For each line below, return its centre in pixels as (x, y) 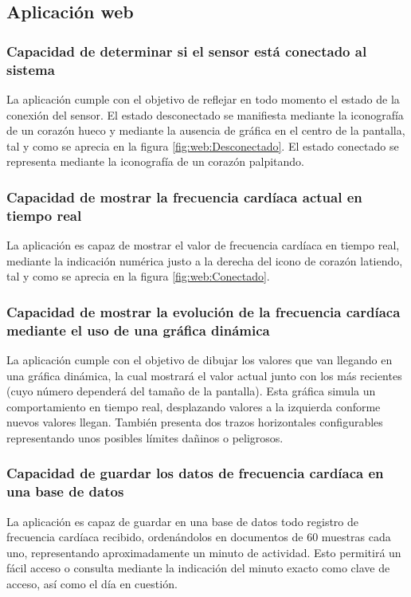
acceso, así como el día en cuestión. (92, 584)
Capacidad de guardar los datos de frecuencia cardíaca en (195, 473)
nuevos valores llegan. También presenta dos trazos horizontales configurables (195, 422)
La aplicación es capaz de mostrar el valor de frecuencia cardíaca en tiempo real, (203, 245)
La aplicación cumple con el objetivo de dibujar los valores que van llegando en (200, 359)
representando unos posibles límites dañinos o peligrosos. (145, 437)
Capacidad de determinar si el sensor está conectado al (187, 51)
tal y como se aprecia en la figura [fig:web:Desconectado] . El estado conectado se (203, 145)
